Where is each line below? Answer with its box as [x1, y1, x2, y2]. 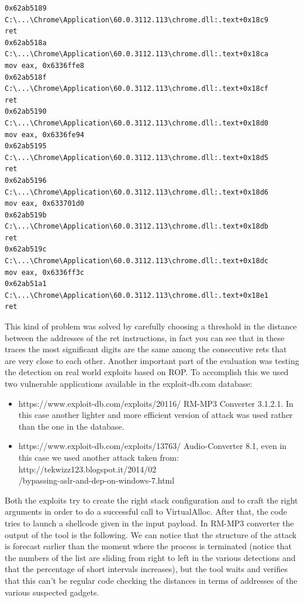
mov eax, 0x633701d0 [5, 199, 85, 208]
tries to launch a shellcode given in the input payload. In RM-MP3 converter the [5, 516, 294, 529]
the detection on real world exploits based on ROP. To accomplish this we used [5, 366, 289, 378]
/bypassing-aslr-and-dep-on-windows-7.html [18, 474, 175, 487]
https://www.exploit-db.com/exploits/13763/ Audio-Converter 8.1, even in [18, 440, 287, 452]
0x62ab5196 [5, 176, 47, 185]
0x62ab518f [5, 73, 47, 81]
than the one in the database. [18, 420, 125, 432]
